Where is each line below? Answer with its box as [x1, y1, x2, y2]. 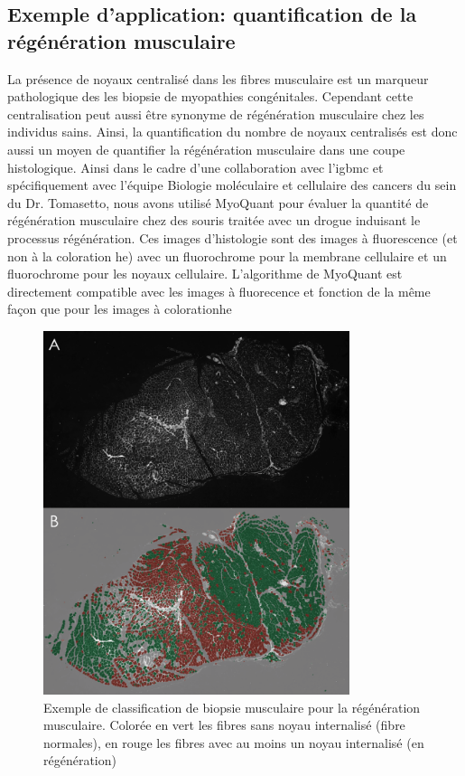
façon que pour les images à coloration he [7, 299, 232, 318]
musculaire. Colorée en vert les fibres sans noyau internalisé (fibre [43, 715, 405, 734]
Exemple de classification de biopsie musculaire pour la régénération [43, 697, 421, 716]
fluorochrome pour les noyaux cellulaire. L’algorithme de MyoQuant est [7, 264, 403, 283]
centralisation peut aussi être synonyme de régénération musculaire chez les [7, 104, 424, 123]
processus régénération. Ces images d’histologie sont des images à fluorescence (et [7, 228, 458, 247]
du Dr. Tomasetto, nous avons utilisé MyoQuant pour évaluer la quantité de [7, 193, 429, 212]
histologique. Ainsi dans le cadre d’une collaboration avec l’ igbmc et [7, 157, 384, 176]
